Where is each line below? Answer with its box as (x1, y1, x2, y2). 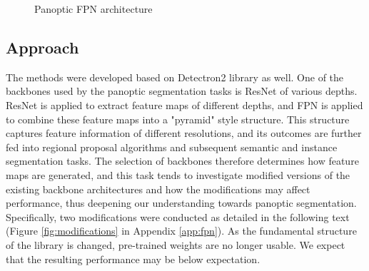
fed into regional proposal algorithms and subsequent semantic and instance (6, 139, 338, 154)
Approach (6, 36, 79, 58)
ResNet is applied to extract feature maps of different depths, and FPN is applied (6, 97, 363, 112)
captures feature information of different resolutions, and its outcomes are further (6, 126, 362, 140)
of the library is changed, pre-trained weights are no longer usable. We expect (6, 237, 345, 252)
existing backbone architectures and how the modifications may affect (6, 181, 310, 196)
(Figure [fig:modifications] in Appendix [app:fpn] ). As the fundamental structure (6, 223, 357, 238)
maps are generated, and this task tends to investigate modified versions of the (6, 167, 350, 182)
